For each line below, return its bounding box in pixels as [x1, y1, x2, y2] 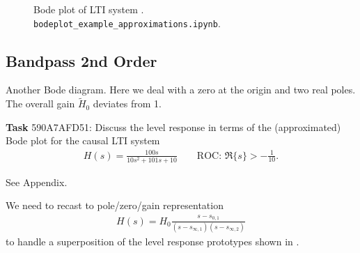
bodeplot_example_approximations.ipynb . [33, 15, 221, 30]
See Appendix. [6, 174, 68, 189]
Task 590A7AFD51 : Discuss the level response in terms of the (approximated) [6, 119, 341, 134]
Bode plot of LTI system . [33, 2, 144, 16]
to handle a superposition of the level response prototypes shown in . [6, 233, 299, 248]
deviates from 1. [93, 96, 162, 111]
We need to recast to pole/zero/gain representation [6, 198, 224, 213]
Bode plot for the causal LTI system [6, 133, 160, 148]
